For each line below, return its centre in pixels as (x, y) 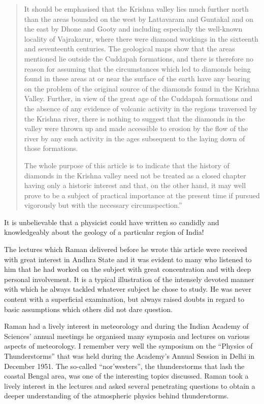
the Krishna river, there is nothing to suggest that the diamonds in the (135, 118)
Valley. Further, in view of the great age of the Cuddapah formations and (138, 98)
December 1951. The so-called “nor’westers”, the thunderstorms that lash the (124, 366)
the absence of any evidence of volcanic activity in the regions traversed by (140, 108)
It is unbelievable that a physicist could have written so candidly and (112, 222)
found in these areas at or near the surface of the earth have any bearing (137, 79)
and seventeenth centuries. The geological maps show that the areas (129, 49)
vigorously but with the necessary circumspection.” (103, 205)
